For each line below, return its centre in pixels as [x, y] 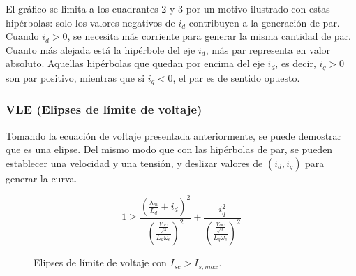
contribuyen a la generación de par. [264, 22]
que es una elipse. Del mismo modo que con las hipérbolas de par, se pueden [169, 149]
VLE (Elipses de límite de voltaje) [104, 109]
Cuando [22, 36]
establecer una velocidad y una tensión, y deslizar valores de [134, 162]
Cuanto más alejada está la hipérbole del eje [101, 49]
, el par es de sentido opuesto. [236, 77]
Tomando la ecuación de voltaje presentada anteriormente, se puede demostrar [174, 135]
